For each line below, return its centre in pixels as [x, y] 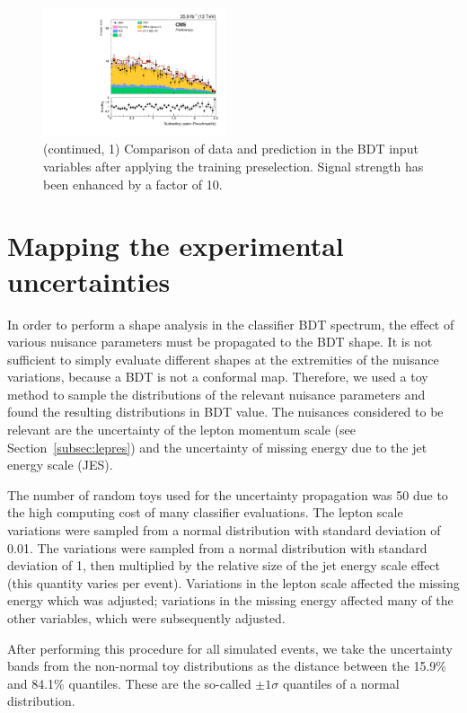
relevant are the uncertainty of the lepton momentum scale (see [181, 430]
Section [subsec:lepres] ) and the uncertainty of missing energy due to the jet [217, 447]
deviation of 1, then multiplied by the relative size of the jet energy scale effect [224, 565]
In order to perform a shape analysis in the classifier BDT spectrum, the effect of [231, 324]
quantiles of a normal [341, 683]
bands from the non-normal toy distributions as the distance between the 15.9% [227, 666]
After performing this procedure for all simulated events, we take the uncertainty [230, 648]
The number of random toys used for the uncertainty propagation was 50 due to [228, 494]
